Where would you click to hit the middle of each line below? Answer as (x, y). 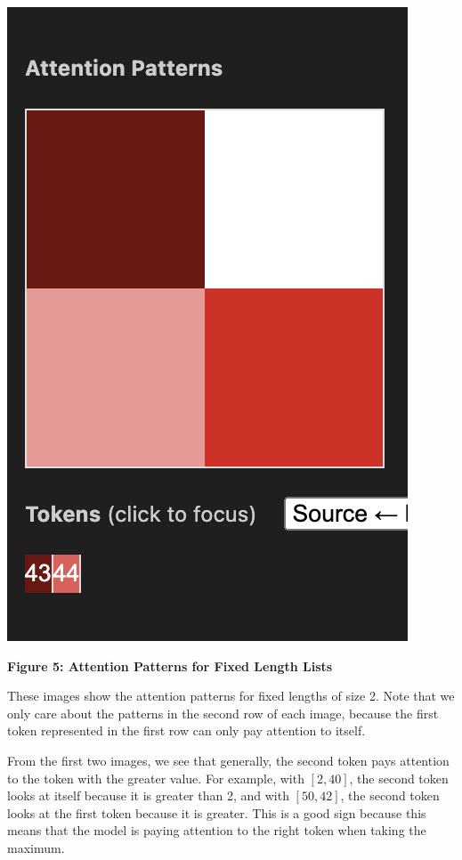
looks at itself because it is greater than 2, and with (148, 795)
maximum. (36, 847)
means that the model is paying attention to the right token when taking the (217, 830)
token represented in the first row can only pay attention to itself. (186, 730)
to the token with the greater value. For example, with (156, 778)
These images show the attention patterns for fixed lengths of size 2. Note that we (231, 696)
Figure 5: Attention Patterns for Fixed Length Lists (170, 665)
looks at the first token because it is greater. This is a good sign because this (217, 812)
